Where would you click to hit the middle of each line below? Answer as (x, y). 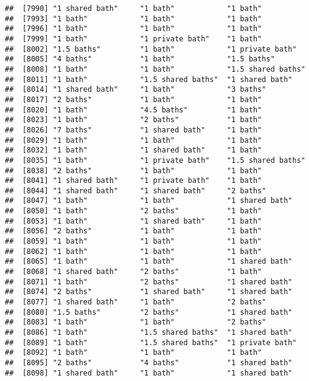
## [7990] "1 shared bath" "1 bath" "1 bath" (134, 9)
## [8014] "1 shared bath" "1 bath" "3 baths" (136, 90)
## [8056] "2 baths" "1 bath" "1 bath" (134, 231)
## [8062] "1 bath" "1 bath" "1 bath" (134, 251)
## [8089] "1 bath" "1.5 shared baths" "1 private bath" (151, 342)
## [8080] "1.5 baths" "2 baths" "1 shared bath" (149, 312)
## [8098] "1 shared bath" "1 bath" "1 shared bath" (149, 373)
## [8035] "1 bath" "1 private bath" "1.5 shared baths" (155, 160)
